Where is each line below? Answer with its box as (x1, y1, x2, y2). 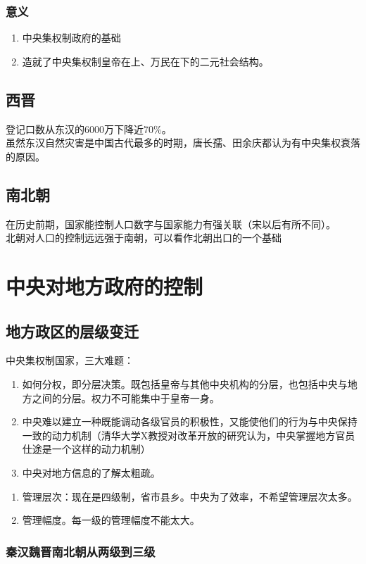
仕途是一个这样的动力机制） (22, 441, 151, 456)
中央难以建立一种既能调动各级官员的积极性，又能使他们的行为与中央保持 (22, 414, 358, 429)
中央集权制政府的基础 (22, 30, 121, 45)
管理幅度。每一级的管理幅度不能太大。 (22, 513, 200, 527)
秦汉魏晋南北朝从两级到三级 (6, 542, 156, 560)
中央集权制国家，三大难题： (6, 353, 134, 368)
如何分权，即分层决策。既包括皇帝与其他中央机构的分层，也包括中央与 (22, 376, 348, 391)
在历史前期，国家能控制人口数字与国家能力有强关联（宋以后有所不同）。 (6, 216, 336, 231)
